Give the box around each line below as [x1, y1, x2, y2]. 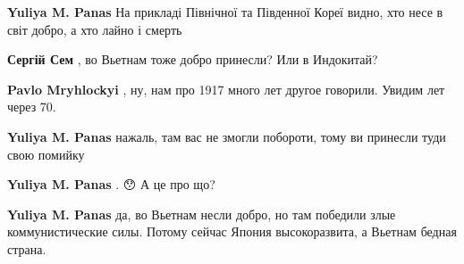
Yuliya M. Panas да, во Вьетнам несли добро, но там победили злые [7, 204, 396, 223]
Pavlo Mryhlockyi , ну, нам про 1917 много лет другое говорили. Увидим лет [7, 79, 445, 98]
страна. [7, 239, 46, 258]
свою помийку [7, 144, 85, 163]
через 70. [7, 97, 56, 116]
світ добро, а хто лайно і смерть [7, 20, 182, 38]
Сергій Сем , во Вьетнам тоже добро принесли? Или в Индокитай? [7, 50, 378, 69]
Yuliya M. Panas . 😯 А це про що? [7, 175, 215, 194]
